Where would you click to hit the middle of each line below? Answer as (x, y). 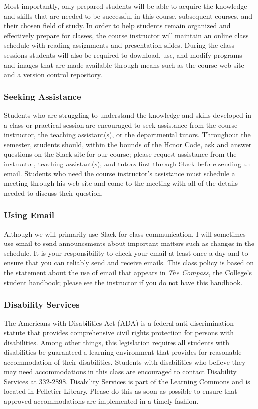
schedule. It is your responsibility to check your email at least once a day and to (126, 253)
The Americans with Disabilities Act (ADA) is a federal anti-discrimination (119, 323)
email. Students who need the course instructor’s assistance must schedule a (120, 173)
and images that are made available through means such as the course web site (124, 64)
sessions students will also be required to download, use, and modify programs (123, 54)
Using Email (29, 215)
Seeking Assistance (43, 96)
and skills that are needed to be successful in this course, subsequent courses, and (128, 16)
